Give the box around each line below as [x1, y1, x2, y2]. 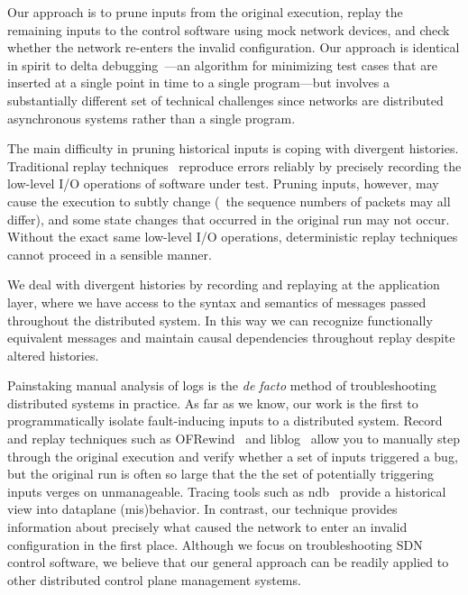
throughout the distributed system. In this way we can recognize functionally [7, 310, 433, 329]
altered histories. [7, 345, 99, 364]
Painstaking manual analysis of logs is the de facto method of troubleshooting [7, 376, 437, 395]
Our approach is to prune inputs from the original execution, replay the [7, 3, 403, 21]
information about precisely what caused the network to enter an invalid [7, 517, 408, 536]
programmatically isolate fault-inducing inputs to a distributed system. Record [7, 411, 443, 430]
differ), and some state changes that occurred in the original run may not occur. [7, 209, 450, 228]
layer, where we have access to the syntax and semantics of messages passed [7, 292, 427, 311]
